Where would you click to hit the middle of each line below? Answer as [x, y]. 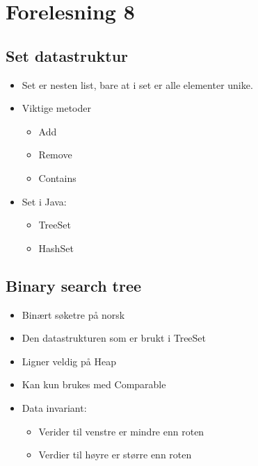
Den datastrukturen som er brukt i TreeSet [114, 338]
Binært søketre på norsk [73, 314]
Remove [55, 155]
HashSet [56, 248]
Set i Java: [44, 201]
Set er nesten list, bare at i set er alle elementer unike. [137, 84]
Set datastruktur [67, 55]
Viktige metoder [57, 108]
